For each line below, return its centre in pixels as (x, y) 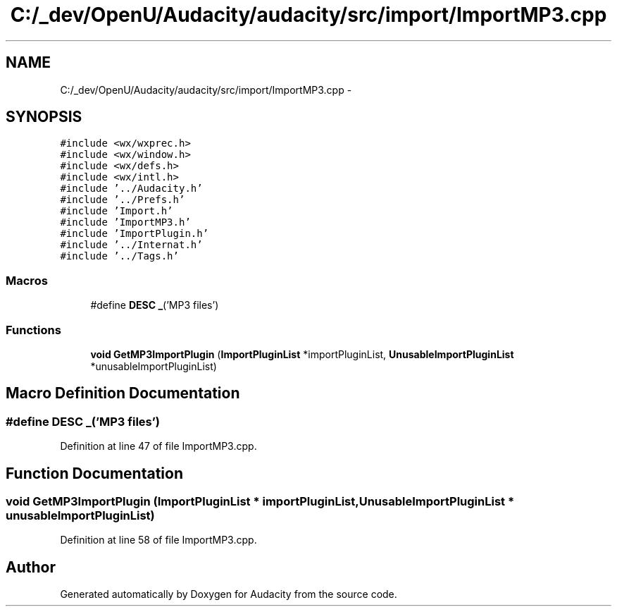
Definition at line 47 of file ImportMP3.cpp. (158, 446)
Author (31, 567)
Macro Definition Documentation (123, 393)
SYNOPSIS (44, 117)
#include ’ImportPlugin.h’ (135, 234)
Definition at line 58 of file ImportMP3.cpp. (158, 540)
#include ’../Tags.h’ (119, 256)
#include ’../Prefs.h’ (123, 200)
